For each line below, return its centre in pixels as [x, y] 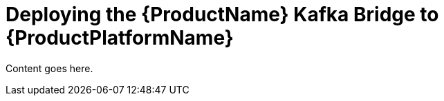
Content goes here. [49, 68]
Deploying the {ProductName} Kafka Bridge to [222, 14]
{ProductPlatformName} [120, 38]
